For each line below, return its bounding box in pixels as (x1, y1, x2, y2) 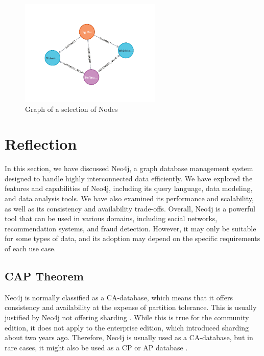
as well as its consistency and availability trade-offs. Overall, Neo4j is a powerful (5, 203, 256, 213)
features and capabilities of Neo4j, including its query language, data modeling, (5, 183, 253, 194)
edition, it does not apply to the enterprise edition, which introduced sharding (5, 322, 249, 333)
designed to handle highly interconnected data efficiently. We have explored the (5, 173, 253, 183)
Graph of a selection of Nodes (25, 103, 118, 114)
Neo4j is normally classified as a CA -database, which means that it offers (5, 292, 233, 302)
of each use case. (5, 243, 56, 253)
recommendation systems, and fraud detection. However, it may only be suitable (5, 223, 256, 233)
